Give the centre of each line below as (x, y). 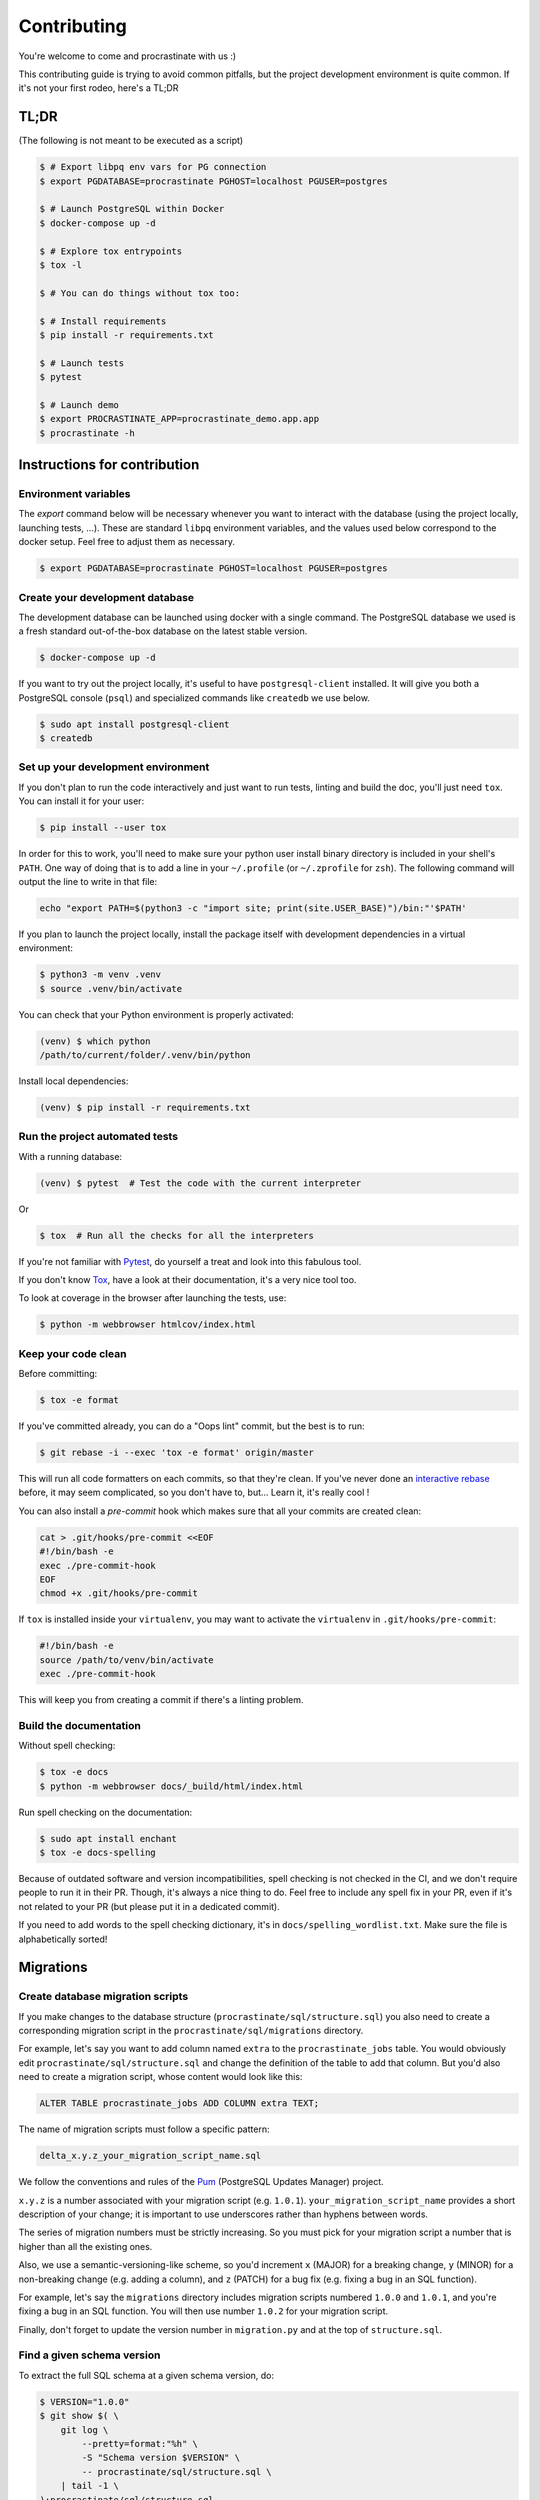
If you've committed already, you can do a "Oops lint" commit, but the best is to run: (191, 1426)
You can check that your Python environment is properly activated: (156, 1014)
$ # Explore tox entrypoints (111, 251)
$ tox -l (61, 264)
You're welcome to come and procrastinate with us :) (127, 56)
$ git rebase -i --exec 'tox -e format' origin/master (176, 1453)
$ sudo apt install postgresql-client (134, 724)
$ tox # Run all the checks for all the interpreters (176, 1235)
